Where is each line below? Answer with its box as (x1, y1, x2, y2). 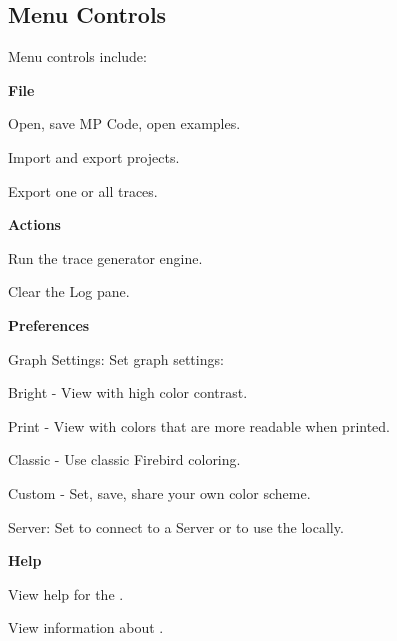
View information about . (8, 617, 164, 638)
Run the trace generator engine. (8, 247, 203, 268)
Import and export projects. (8, 146, 180, 167)
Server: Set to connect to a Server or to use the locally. (8, 516, 344, 537)
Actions (8, 214, 61, 235)
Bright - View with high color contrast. (8, 382, 248, 403)
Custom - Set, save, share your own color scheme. (8, 482, 311, 503)
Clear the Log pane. (8, 281, 130, 302)
